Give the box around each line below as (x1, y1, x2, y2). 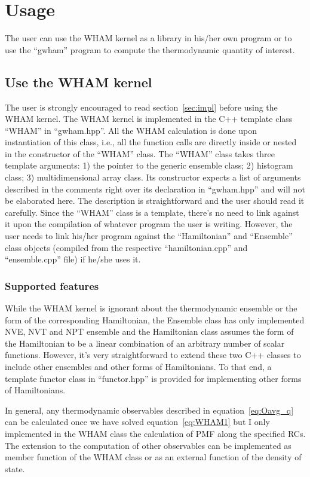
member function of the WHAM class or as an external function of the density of (5, 451, 302, 463)
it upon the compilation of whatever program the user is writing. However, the (5, 218, 293, 230)
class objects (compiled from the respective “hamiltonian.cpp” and (5, 241, 248, 253)
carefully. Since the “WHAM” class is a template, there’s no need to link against (5, 206, 299, 218)
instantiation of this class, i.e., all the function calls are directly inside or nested (5, 136, 297, 148)
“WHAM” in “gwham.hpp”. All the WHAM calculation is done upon (5, 124, 257, 136)
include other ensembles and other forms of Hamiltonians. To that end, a (5, 360, 272, 373)
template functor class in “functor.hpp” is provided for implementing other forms (5, 372, 302, 384)
